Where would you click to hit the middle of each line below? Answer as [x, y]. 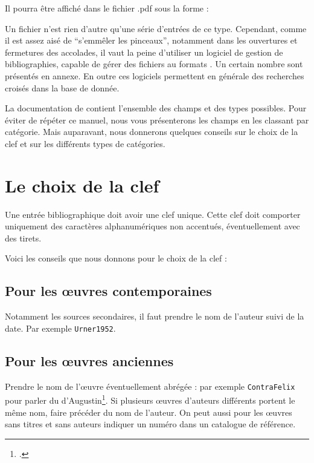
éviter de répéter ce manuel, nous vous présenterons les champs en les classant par [157, 120]
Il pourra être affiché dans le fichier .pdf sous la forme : [107, 8]
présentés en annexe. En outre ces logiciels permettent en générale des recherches [155, 75]
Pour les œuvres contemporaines [108, 291]
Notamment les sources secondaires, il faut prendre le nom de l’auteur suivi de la [155, 316]
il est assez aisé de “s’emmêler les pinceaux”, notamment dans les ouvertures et [151, 40]
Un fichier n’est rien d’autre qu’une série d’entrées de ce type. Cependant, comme [156, 28]
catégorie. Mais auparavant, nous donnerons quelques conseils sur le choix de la [152, 132]
